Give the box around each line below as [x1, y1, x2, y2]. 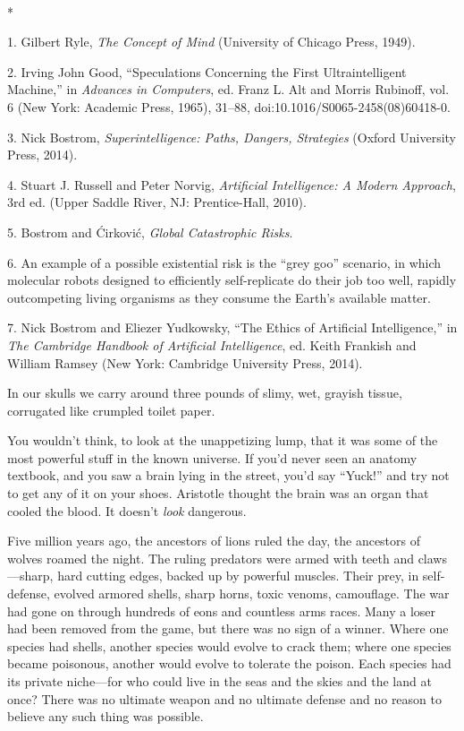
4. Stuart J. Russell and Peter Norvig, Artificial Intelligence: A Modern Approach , [7, 175, 456, 193]
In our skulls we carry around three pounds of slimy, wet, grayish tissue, [7, 383, 402, 402]
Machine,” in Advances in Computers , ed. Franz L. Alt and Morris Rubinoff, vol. [7, 80, 450, 99]
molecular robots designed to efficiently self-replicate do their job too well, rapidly [7, 271, 457, 289]
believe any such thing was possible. [7, 707, 204, 726]
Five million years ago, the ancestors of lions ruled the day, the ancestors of [7, 531, 421, 550]
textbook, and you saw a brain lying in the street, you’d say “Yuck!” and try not [7, 466, 450, 485]
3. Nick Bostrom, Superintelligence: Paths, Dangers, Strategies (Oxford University [7, 127, 456, 146]
